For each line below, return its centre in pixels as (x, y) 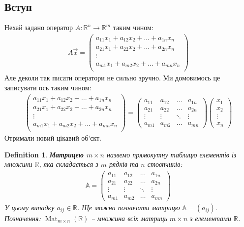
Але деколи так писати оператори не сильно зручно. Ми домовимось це (112, 78)
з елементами (211, 218)
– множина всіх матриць (129, 218)
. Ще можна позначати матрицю (129, 207)
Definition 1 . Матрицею (44, 154)
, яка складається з (69, 164)
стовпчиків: (165, 164)
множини (18, 164)
